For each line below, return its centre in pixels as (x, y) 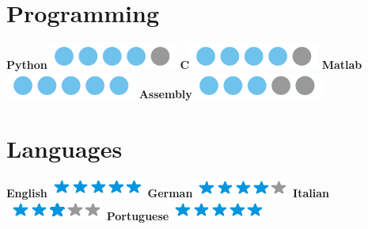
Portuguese (138, 216)
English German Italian (168, 193)
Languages (64, 148)
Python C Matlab (184, 65)
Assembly (165, 93)
